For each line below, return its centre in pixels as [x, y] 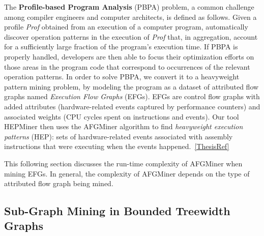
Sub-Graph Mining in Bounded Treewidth [117, 211]
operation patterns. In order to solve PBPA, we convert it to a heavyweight [122, 77]
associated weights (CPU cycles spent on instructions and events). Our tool [122, 116]
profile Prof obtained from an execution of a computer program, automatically [126, 27]
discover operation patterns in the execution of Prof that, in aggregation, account [131, 36]
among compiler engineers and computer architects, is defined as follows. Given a [130, 17]
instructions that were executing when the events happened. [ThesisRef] [117, 146]
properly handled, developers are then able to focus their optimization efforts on [129, 56]
